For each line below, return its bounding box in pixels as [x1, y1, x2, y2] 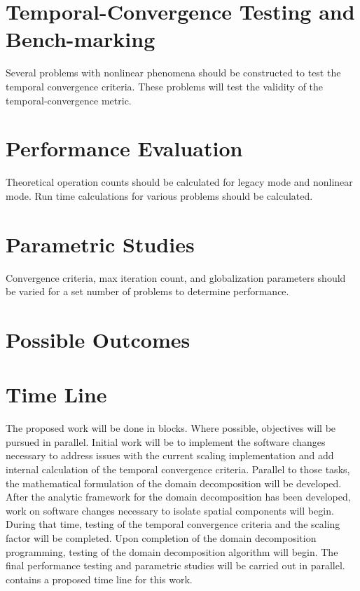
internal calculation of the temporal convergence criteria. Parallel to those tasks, [6, 462, 350, 476]
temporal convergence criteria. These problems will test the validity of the [6, 79, 324, 93]
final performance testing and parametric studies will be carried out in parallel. [6, 558, 345, 573]
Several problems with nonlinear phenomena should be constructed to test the [6, 65, 341, 80]
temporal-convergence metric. [6, 93, 132, 107]
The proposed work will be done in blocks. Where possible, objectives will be [6, 421, 336, 435]
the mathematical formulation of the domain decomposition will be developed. [6, 475, 342, 490]
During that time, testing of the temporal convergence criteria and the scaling [6, 517, 340, 531]
